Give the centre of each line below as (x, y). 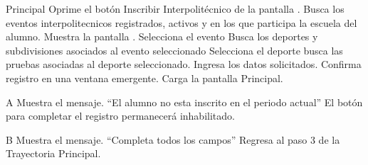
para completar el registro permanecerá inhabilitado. (120, 116)
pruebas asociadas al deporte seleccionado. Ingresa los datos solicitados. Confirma (184, 64)
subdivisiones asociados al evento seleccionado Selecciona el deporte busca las (174, 50)
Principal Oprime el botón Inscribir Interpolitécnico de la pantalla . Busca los (175, 8)
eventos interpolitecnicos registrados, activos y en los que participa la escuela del (182, 22)
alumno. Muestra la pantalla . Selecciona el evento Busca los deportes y (162, 36)
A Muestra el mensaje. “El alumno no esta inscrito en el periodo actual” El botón (184, 102)
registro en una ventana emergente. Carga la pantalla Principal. (144, 78)
